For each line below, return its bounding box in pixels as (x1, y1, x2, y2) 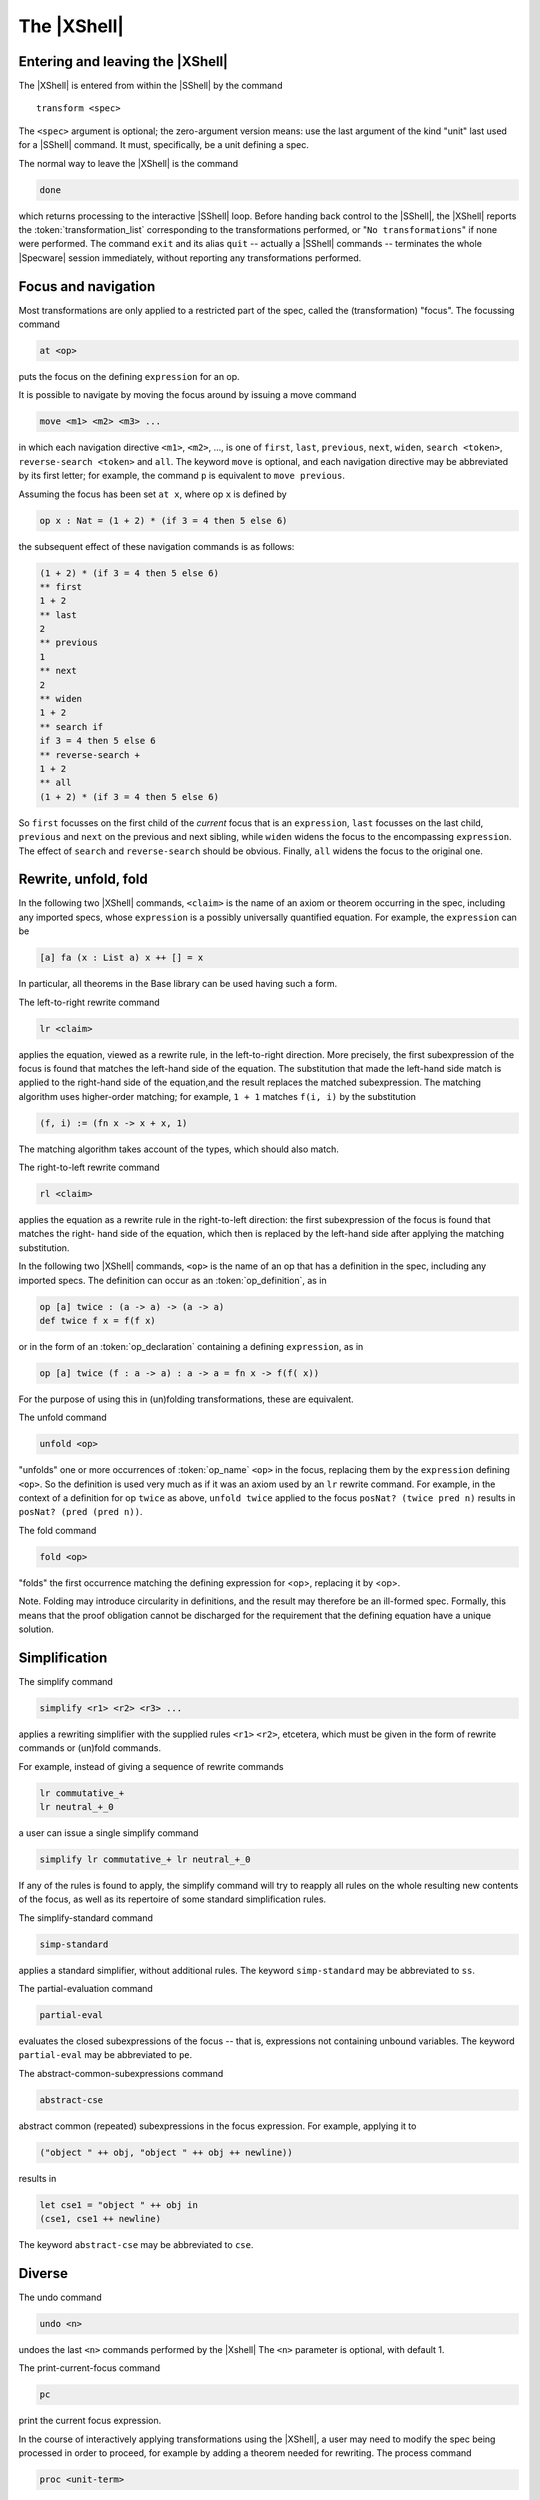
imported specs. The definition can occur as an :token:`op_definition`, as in (18, 1274, 327, 1286)
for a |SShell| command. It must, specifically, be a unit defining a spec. (18, 139, 309, 151)
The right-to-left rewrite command (18, 1161, 160, 1174)
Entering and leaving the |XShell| (18, 53, 229, 70)
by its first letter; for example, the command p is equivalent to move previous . (18, 470, 345, 482)
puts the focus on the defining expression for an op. (18, 371, 240, 383)
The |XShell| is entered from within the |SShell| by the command (18, 80, 283, 92)
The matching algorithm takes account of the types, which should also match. (18, 1143, 339, 1155)
